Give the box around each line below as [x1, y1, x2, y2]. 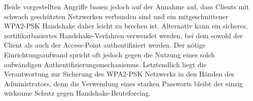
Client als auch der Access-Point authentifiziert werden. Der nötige [4, 40, 206, 50]
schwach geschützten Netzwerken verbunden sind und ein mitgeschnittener [4, 11, 228, 21]
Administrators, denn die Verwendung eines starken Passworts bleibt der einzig [4, 78, 243, 88]
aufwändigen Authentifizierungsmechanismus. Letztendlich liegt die [4, 59, 207, 69]
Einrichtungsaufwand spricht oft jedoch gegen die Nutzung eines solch [4, 49, 215, 59]
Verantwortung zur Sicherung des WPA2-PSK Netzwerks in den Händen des [4, 69, 235, 79]
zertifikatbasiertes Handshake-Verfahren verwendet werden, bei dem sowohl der [4, 30, 243, 40]
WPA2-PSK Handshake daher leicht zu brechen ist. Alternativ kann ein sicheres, [4, 21, 248, 31]
